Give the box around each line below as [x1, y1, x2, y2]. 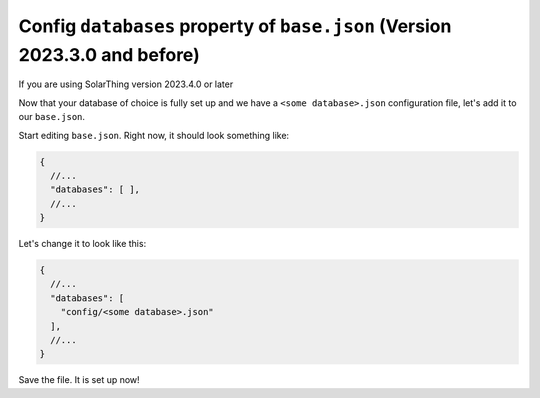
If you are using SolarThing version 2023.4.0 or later [18, 78, 234, 90]
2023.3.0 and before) [18, 43, 200, 66]
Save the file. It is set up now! [18, 374, 140, 386]
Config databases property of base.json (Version [18, 15, 452, 37]
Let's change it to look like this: [18, 238, 147, 250]
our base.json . [18, 111, 85, 123]
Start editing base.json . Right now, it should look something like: [18, 129, 290, 141]
